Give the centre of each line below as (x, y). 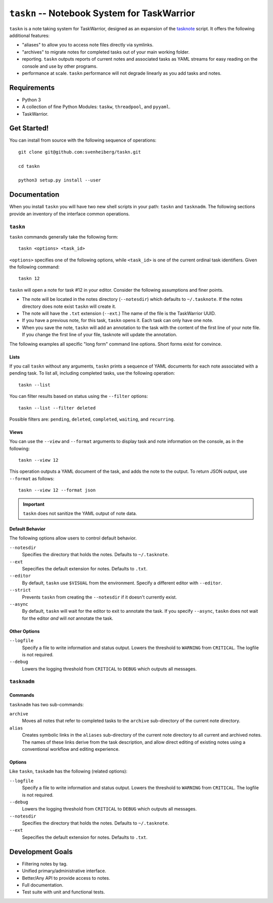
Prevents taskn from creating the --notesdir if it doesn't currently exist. (99, 597)
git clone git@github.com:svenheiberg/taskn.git (80, 152)
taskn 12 (29, 279)
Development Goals (41, 852)
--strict (20, 590)
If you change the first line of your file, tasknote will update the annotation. (100, 335)
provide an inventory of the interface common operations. (70, 214)
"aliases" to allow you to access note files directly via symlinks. (88, 45)
